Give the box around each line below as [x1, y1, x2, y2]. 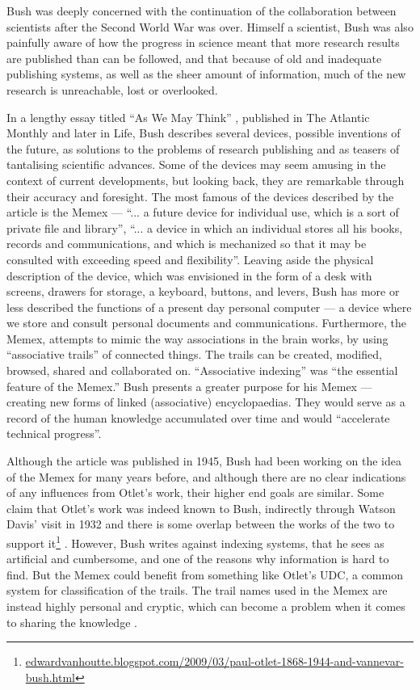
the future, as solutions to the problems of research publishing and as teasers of [6, 140, 400, 157]
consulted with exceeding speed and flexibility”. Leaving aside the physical [6, 250, 374, 267]
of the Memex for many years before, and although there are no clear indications [6, 468, 406, 485]
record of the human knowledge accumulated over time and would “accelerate [6, 409, 390, 426]
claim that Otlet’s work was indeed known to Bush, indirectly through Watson [6, 499, 396, 516]
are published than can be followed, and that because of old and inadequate [6, 49, 382, 66]
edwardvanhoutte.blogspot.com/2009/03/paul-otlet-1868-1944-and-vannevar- [25, 653, 404, 670]
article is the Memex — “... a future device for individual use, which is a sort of [6, 204, 399, 221]
